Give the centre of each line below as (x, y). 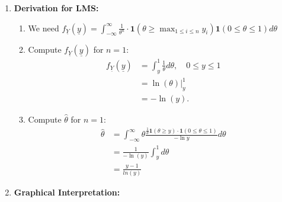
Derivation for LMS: (56, 8)
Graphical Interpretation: (67, 192)
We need (44, 28)
